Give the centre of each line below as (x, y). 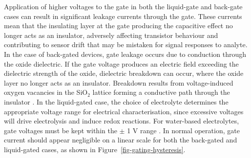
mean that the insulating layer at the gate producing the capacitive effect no (118, 26)
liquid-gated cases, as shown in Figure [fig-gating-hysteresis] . (95, 149)
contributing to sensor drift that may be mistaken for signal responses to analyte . (126, 44)
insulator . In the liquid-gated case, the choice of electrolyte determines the (116, 101)
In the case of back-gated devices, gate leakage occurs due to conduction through (125, 54)
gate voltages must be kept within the (61, 130)
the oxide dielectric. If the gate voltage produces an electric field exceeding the (121, 63)
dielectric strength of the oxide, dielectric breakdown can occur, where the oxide (124, 73)
